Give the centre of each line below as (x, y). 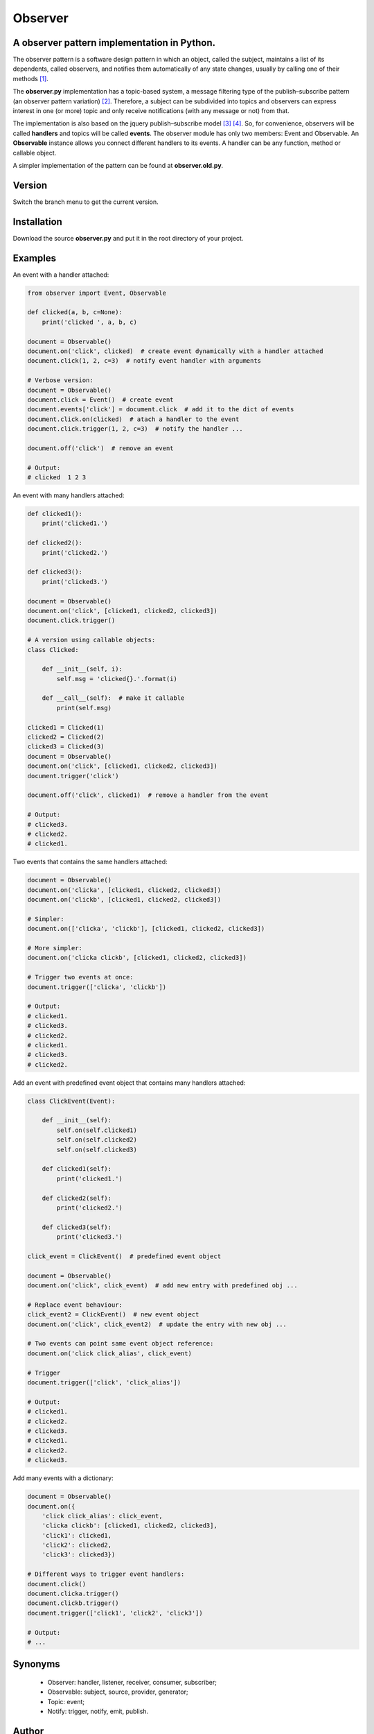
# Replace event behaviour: (75, 1305)
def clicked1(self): (77, 1169)
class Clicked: (53, 650)
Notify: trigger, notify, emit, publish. (98, 1711)
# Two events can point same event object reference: (121, 1344)
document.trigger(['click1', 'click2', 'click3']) (115, 1613)
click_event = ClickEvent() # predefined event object (124, 1256)
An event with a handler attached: (61, 275)
